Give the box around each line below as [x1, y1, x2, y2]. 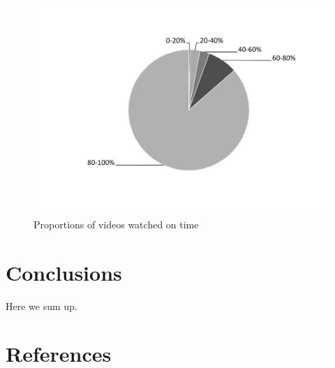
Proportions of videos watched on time [33, 216, 199, 231]
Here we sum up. [6, 298, 77, 313]
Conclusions [6, 258, 122, 286]
